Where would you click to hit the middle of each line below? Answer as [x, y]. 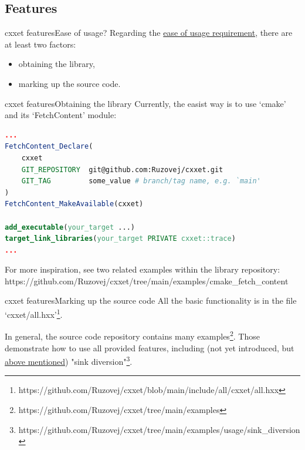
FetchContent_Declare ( [49, 147]
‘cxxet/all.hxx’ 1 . [34, 313]
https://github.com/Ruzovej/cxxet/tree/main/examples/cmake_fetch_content [147, 281]
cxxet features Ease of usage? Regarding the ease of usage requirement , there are [149, 33]
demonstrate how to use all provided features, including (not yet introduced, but [150, 347]
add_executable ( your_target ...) [70, 227]
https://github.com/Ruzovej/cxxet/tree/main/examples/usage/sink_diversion [159, 429]
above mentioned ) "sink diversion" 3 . [69, 360]
